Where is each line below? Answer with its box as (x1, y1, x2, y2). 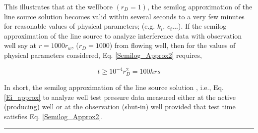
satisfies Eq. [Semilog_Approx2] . (4, 111, 103, 121)
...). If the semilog (172, 21, 227, 31)
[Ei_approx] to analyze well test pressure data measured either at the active (4, 91, 236, 102)
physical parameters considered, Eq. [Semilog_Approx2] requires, (4, 49, 202, 60)
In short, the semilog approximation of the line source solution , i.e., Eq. (4, 82, 224, 92)
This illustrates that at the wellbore (4, 1, 113, 11)
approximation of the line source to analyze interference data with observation (4, 30, 242, 41)
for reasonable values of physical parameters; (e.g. (4, 21, 155, 31)
